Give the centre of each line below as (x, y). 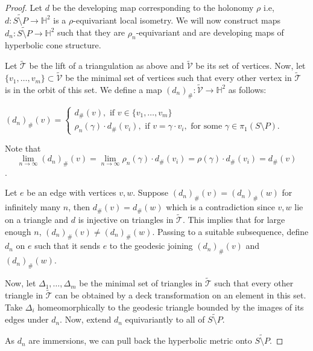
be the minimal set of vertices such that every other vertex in (179, 78)
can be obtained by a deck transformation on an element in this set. (181, 295)
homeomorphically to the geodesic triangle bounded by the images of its (171, 307)
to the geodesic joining (151, 246)
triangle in (24, 295)
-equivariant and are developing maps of (210, 32)
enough (18, 231)
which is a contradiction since (220, 207)
